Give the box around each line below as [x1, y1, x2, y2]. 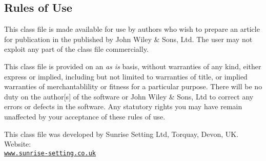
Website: [4, 138, 31, 149]
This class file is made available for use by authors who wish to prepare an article [4, 24, 260, 34]
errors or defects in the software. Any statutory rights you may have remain [4, 101, 242, 112]
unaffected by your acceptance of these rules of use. [4, 111, 166, 122]
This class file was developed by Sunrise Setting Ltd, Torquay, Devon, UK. [4, 128, 239, 139]
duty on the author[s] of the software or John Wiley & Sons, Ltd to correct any [4, 91, 254, 102]
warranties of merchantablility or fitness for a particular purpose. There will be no [4, 81, 262, 92]
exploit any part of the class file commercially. [4, 44, 149, 54]
